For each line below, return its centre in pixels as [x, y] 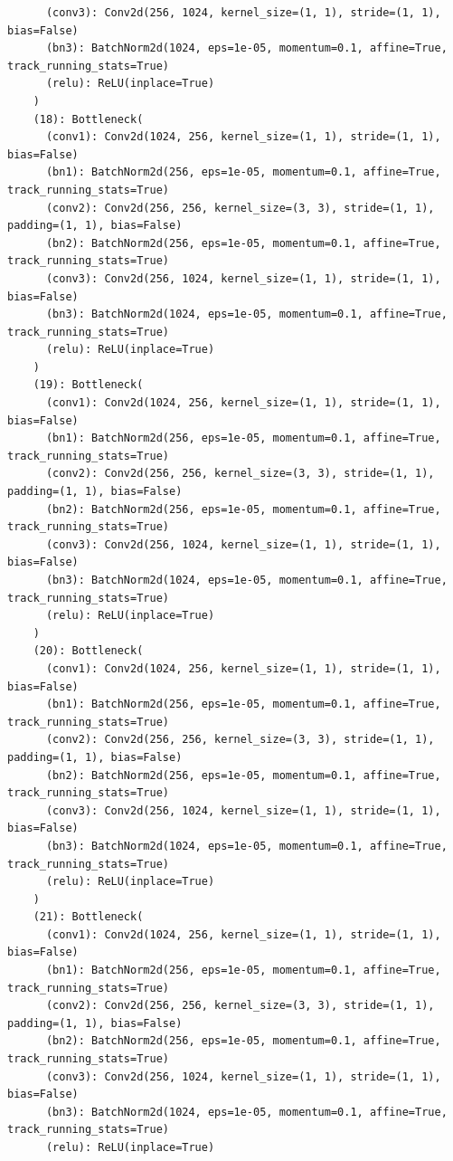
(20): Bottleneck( [88, 651]
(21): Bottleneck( [88, 917]
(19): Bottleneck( [88, 385]
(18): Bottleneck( [88, 119]
